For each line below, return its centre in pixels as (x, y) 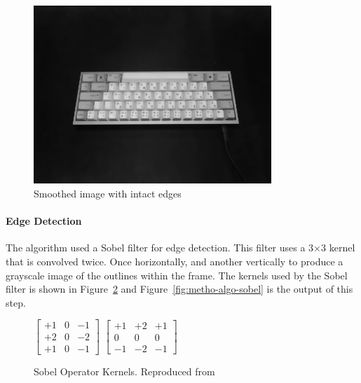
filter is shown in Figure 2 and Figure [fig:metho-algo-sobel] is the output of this (179, 289)
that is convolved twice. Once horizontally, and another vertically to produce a (175, 261)
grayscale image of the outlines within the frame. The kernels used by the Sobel (177, 275)
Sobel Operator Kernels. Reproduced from (124, 371)
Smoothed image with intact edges (108, 193)
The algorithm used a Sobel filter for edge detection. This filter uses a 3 (160, 248)
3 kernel (338, 248)
